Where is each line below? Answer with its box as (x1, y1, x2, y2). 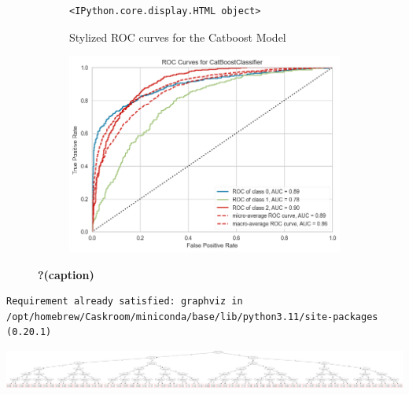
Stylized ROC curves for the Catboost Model (69, 28, 286, 45)
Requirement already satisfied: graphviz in (6, 296, 243, 307)
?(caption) (38, 266, 94, 282)
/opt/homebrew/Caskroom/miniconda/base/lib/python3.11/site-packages (6, 311, 378, 322)
